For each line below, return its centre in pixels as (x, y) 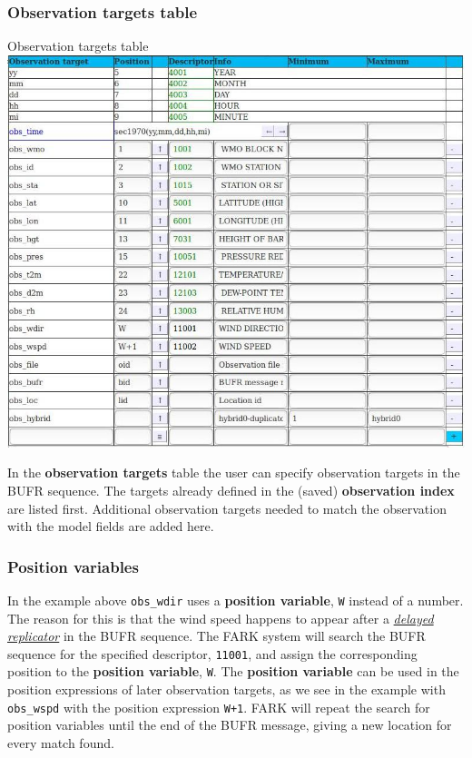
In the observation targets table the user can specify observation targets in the (234, 473)
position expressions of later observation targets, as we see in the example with (226, 689)
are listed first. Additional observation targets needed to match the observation (227, 508)
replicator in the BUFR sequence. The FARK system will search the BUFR (216, 636)
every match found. (61, 742)
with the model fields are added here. (111, 526)
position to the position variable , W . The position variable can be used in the (233, 671)
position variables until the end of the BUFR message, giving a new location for (230, 725)
